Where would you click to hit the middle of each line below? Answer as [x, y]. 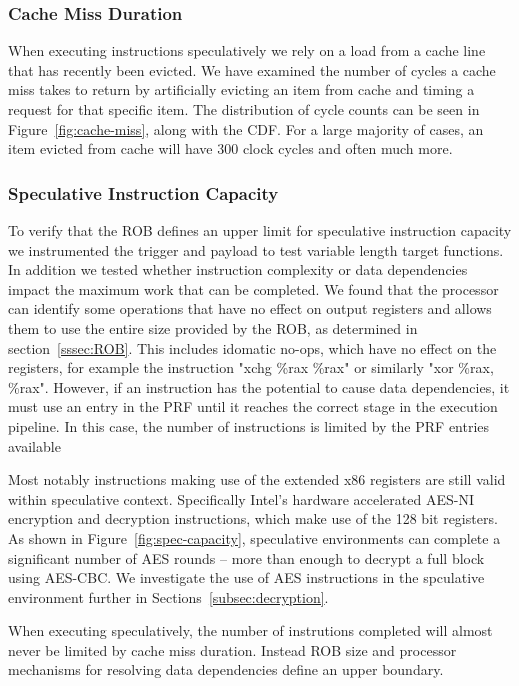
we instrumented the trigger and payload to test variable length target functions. [256, 249]
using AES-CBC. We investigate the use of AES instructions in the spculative [246, 577]
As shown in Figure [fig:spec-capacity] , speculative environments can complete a [254, 537]
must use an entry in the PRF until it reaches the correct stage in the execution [253, 406]
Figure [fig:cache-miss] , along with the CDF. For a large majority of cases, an [246, 128]
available [34, 445]
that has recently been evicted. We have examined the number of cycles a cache [252, 69]
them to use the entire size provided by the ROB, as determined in [213, 327]
